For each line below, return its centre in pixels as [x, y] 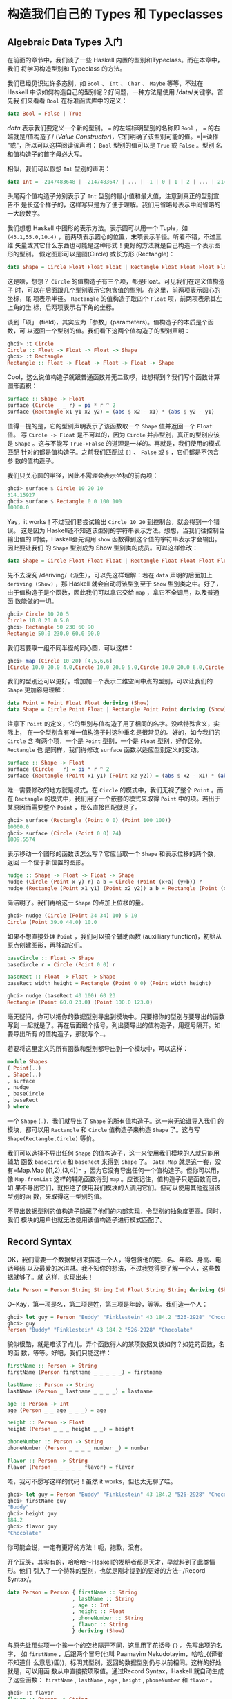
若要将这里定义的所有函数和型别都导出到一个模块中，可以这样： [98, 1048]
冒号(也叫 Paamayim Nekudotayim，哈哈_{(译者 [156, 1653]
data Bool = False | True [44, 114]
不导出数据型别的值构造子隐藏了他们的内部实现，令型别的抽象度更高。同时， [116, 1211]
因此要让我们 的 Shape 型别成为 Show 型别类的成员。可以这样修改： [103, 548]
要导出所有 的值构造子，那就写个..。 [58, 1034]
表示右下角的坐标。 [90, 307]
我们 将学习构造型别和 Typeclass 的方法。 [67, 69]
